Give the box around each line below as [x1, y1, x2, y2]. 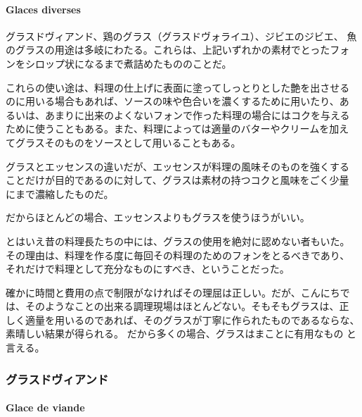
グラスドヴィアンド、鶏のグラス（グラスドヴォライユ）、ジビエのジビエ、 [6, 28, 344, 43]
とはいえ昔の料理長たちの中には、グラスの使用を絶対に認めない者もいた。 [6, 233, 350, 248]
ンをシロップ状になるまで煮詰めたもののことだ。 [6, 56, 232, 70]
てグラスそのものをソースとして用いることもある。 [6, 135, 241, 149]
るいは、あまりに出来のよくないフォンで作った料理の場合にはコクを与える [6, 107, 350, 122]
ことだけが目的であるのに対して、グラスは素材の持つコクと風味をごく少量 [6, 173, 349, 187]
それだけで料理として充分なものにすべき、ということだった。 [6, 261, 290, 276]
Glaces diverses [6, 1, 81, 16]
